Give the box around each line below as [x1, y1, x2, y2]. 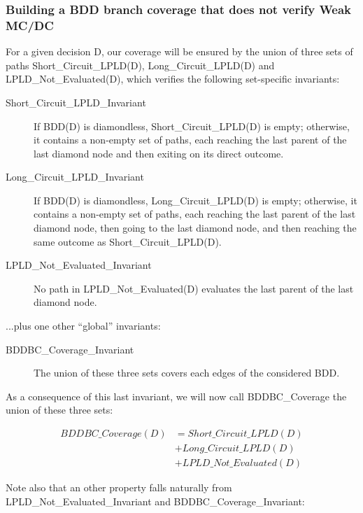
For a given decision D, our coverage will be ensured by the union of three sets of [6, 44, 353, 59]
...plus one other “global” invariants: [6, 318, 161, 333]
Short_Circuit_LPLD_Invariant [6, 94, 146, 109]
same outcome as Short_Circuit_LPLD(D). [34, 234, 222, 248]
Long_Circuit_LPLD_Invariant [6, 169, 144, 184]
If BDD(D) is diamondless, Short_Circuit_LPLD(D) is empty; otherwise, [34, 118, 350, 133]
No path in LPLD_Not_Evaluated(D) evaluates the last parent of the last [34, 281, 354, 295]
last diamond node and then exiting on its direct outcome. [34, 146, 284, 160]
